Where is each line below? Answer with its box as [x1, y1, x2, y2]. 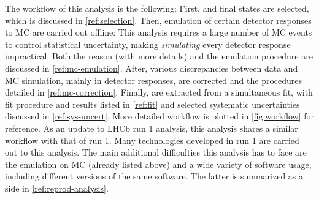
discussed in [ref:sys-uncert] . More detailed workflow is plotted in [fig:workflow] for [5, 110, 314, 122]
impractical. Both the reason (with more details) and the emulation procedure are [5, 50, 313, 62]
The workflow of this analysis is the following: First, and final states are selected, [5, 2, 309, 14]
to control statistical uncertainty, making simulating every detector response [5, 37, 291, 50]
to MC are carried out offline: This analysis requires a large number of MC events [5, 26, 312, 39]
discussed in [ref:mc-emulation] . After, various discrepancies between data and [5, 61, 298, 74]
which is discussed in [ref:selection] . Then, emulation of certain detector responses [5, 13, 312, 26]
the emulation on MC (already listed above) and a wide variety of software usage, [5, 157, 312, 170]
